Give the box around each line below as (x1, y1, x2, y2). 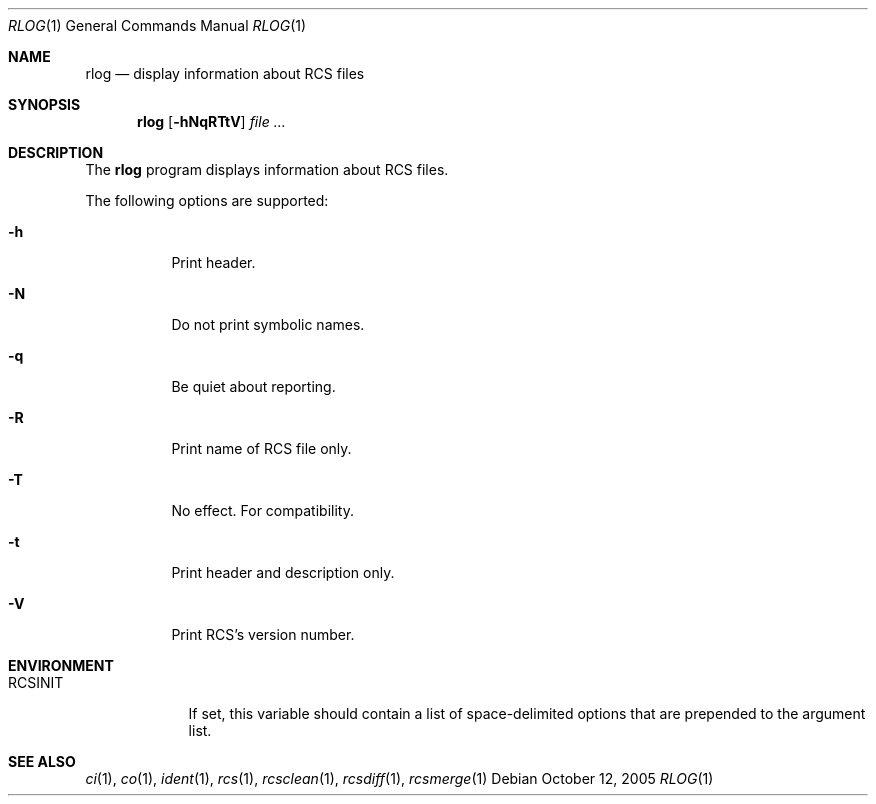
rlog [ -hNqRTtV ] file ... (137, 113, 286, 130)
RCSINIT (8, 674, 64, 691)
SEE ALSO (8, 753, 76, 770)
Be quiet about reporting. (171, 378, 336, 395)
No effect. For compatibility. (171, 502, 354, 519)
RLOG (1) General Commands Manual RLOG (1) (8, 17, 307, 34)
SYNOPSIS (8, 96, 81, 113)
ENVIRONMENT (8, 657, 114, 674)
